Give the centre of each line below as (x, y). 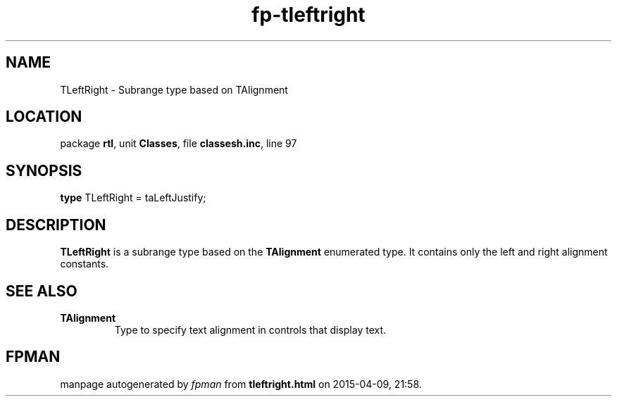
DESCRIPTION (56, 225)
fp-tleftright (308, 15)
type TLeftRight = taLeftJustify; (133, 198)
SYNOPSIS (44, 170)
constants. (85, 264)
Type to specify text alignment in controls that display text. (250, 329)
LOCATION (44, 117)
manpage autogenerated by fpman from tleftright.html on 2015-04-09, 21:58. (241, 384)
